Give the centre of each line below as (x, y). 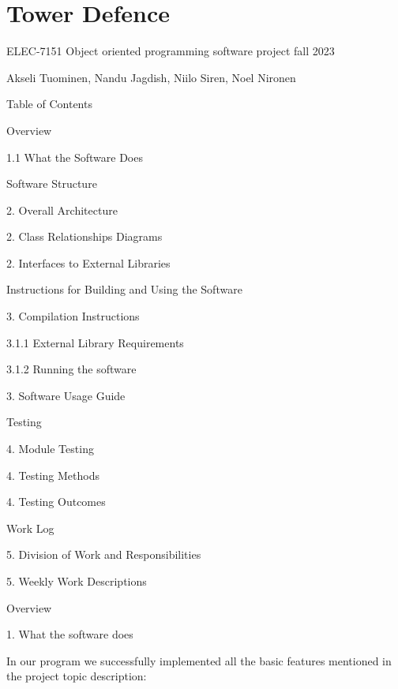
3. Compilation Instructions (73, 316)
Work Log (30, 528)
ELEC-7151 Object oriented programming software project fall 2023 (171, 51)
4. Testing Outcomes (56, 502)
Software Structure (52, 183)
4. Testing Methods (53, 475)
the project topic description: (77, 676)
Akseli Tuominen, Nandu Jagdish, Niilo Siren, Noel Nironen (151, 77)
